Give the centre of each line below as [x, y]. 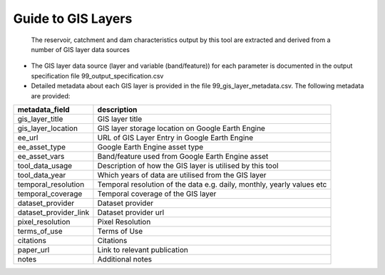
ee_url [28, 137]
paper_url [34, 249]
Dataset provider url [131, 212]
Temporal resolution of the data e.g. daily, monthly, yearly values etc [212, 184]
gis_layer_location [48, 128]
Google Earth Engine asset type [150, 147]
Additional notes [125, 259]
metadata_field [44, 109]
